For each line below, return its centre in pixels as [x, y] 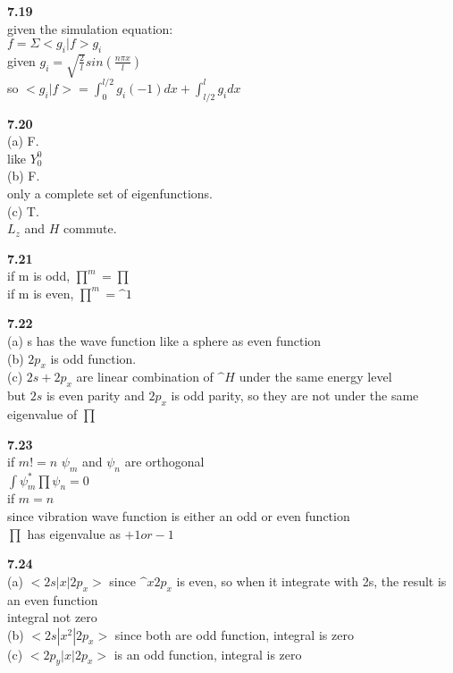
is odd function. [93, 358]
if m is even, [41, 293]
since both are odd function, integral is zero [234, 634]
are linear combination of [145, 377]
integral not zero [52, 617]
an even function [53, 599]
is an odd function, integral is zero [208, 654]
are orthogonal [164, 462]
